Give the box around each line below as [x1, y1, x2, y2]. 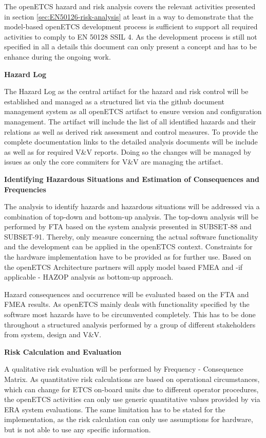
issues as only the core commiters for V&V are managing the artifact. [4, 156, 223, 167]
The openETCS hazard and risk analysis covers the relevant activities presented [4, 1, 256, 11]
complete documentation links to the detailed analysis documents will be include [4, 136, 258, 147]
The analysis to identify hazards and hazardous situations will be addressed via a [4, 201, 260, 212]
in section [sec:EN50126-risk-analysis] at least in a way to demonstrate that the [4, 11, 254, 22]
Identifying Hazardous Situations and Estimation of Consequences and [4, 173, 259, 184]
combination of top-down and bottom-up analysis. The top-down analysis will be [4, 211, 259, 222]
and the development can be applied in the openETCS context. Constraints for [4, 241, 253, 252]
